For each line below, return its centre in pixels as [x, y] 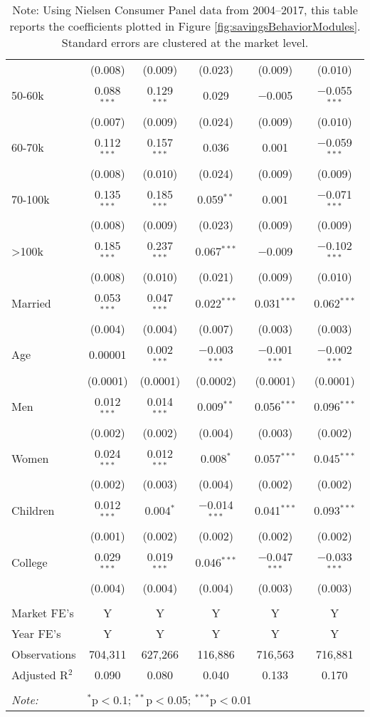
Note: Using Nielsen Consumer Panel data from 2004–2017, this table [185, 10]
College [30, 562]
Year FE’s [36, 633]
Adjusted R [40, 674]
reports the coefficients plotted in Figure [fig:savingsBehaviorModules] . [185, 26]
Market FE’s [43, 612]
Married [31, 303]
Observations [44, 654]
